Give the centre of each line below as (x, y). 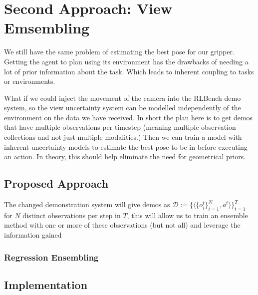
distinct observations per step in (72, 215)
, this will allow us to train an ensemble (187, 215)
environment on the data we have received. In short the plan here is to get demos (129, 117)
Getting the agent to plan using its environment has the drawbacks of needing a (126, 61)
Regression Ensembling (51, 257)
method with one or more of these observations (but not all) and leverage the (122, 225)
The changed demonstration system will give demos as (87, 204)
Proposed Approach (56, 183)
